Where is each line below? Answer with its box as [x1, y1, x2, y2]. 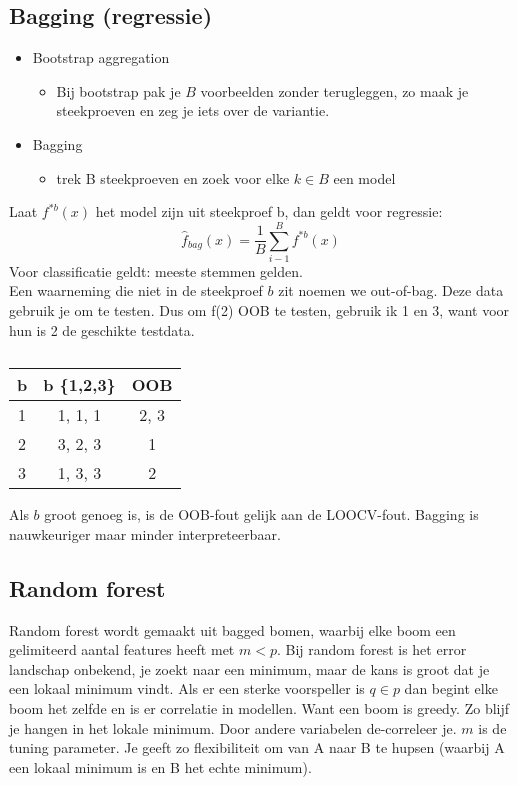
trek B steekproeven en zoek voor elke [56, 167, 290, 188]
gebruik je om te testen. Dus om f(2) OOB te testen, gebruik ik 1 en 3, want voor [9, 300, 510, 321]
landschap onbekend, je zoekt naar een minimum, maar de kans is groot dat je [9, 658, 490, 679]
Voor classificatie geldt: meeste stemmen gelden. [9, 260, 303, 281]
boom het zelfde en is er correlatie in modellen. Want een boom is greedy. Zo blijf [9, 698, 510, 719]
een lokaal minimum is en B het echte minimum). [9, 756, 312, 777]
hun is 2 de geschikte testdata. [9, 319, 195, 340]
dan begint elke [404, 678, 498, 699]
